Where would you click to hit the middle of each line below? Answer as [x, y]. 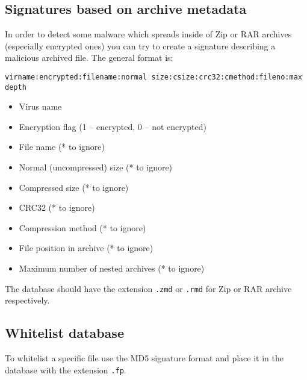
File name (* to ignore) [62, 147]
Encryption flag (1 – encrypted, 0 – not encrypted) [113, 126]
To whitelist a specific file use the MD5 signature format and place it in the [144, 358]
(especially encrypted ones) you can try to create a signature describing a [140, 45]
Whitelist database [64, 333]
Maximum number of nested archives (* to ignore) [112, 268]
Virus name [40, 106]
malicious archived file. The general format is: [89, 58]
